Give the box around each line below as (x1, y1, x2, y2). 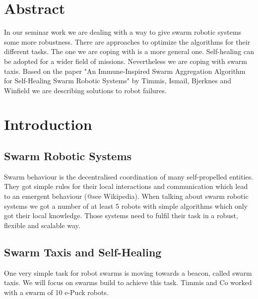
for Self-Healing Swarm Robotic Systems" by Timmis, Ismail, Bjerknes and (4, 75, 231, 86)
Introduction (4, 114, 92, 134)
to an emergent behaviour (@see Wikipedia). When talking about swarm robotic (4, 191, 249, 201)
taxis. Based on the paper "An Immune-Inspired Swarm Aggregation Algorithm (4, 65, 246, 76)
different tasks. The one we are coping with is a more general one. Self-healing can (4, 46, 254, 57)
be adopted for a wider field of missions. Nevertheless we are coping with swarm (4, 56, 247, 66)
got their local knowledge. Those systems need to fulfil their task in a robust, (4, 210, 238, 221)
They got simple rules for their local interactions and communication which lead (4, 181, 248, 191)
